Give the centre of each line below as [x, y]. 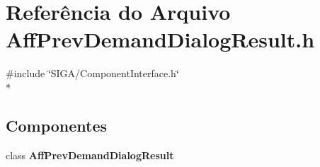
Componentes [57, 125]
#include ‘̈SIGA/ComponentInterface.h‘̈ [92, 73]
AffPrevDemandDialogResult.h [160, 39]
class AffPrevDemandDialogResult [90, 155]
